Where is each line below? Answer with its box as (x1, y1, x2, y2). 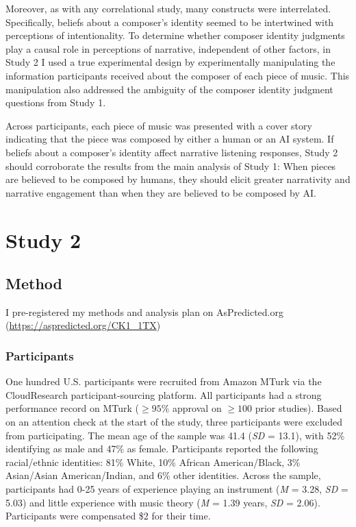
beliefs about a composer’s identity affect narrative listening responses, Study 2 (5, 145, 338, 159)
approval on (173, 401, 222, 415)
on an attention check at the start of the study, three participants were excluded (5, 415, 342, 429)
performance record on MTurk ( (5, 401, 140, 415)
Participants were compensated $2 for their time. (5, 508, 211, 523)
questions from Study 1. (5, 95, 106, 110)
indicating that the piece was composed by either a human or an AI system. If (5, 132, 334, 146)
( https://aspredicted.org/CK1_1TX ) (5, 318, 161, 332)
